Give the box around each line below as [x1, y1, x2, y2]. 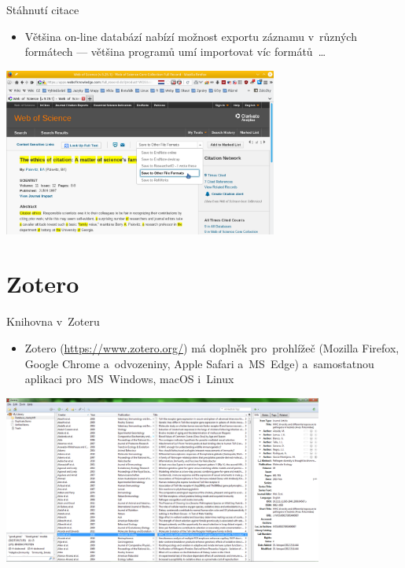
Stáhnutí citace [6, 2, 79, 17]
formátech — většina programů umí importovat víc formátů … [24, 43, 326, 60]
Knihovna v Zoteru [6, 313, 100, 330]
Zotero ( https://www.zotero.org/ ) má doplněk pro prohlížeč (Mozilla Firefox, [24, 339, 399, 356]
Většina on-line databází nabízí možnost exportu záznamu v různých [24, 28, 357, 44]
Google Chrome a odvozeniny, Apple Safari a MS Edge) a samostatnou [24, 355, 374, 371]
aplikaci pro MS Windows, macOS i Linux [24, 371, 234, 387]
